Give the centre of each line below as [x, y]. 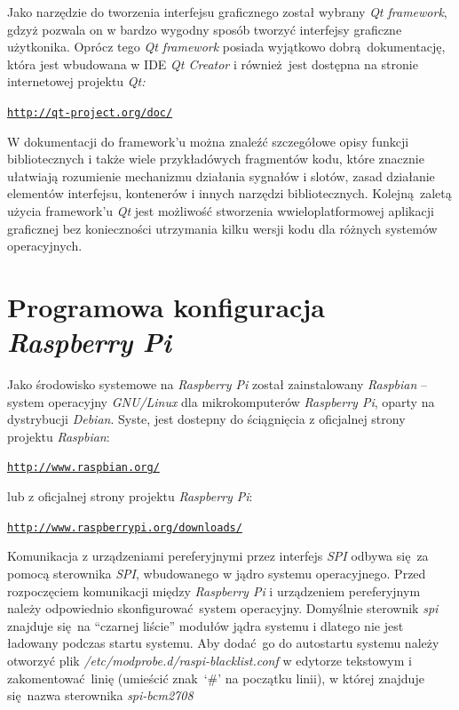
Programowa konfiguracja [166, 306]
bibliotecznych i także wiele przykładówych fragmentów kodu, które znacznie [216, 159]
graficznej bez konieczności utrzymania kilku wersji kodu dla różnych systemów [222, 228]
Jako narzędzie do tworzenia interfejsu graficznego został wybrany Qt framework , [227, 12]
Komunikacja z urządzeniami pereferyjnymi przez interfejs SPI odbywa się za [218, 556]
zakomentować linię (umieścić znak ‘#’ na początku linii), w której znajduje [216, 678]
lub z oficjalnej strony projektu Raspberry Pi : [130, 496]
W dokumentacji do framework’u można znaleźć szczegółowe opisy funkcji [208, 141]
